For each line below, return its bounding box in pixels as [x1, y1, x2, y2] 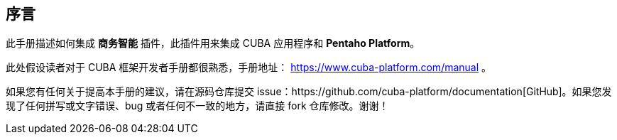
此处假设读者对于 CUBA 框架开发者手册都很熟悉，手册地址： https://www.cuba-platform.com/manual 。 [6, 61, 492, 74]
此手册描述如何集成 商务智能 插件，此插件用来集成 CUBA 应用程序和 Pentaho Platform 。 [6, 37, 420, 50]
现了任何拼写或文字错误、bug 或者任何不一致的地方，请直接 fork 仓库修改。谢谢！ [6, 99, 389, 112]
